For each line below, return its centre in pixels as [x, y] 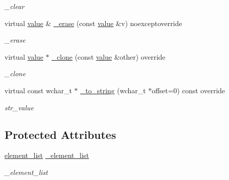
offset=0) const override [188, 90]
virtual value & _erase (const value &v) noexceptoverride [93, 23]
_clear [15, 6]
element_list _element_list [47, 155]
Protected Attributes [60, 134]
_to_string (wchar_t [113, 90]
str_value [19, 107]
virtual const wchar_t [38, 90]
